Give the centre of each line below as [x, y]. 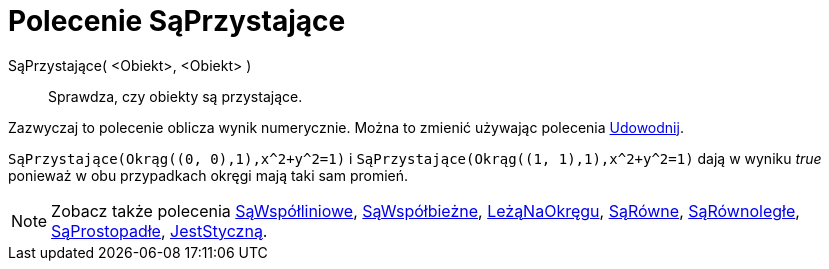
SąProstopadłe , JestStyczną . [159, 230]
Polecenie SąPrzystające [177, 21]
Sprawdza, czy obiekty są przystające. [175, 96]
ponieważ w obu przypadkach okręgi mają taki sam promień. [208, 175]
